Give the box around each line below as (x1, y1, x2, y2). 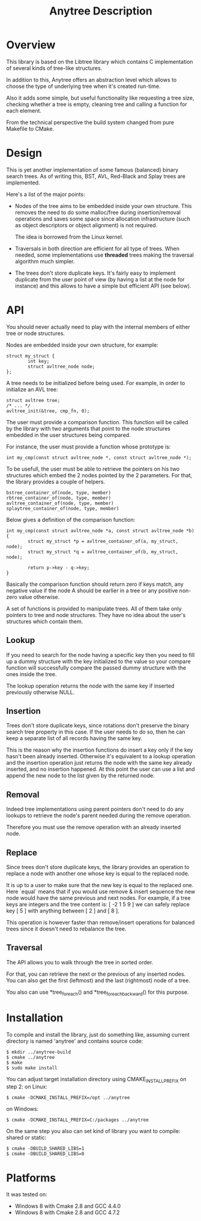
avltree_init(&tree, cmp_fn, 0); (6, 408, 90, 414)
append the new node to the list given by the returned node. (6, 772, 155, 779)
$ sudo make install (6, 1065, 58, 1071)
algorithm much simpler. (14, 257, 75, 265)
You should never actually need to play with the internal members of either (6, 323, 191, 330)
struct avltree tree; (6, 397, 61, 403)
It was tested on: (6, 1191, 47, 1198)
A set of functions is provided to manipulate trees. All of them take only (6, 604, 182, 612)
